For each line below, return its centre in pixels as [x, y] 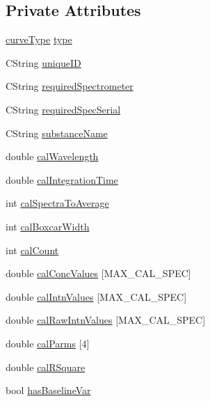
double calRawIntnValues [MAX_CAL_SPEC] [106, 320]
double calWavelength [52, 156]
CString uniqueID [43, 62]
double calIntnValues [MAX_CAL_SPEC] [96, 296]
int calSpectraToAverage [57, 203]
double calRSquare [46, 367]
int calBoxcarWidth [48, 226]
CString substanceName [57, 133]
